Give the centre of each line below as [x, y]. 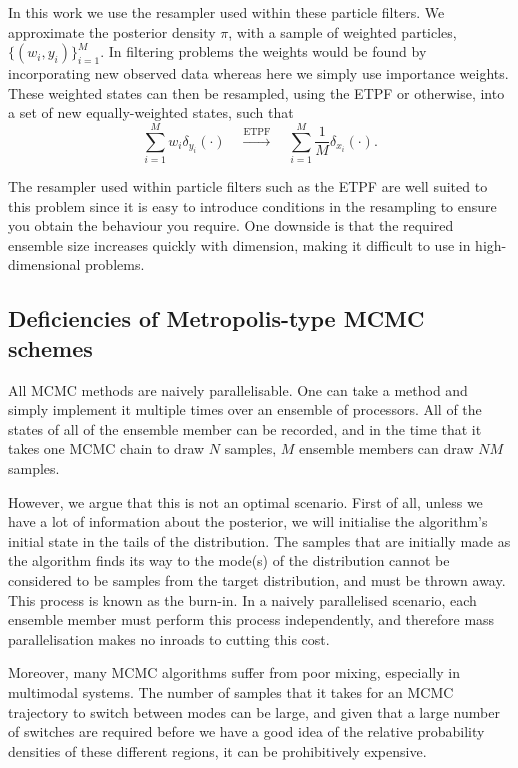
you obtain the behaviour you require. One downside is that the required [231, 225]
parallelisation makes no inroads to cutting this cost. [169, 638]
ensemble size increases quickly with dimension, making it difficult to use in [239, 244]
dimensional [44, 264]
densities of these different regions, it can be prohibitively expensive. [217, 750]
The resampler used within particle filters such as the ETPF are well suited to [248, 186]
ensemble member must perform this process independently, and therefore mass [251, 619]
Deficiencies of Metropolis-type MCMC [216, 318]
